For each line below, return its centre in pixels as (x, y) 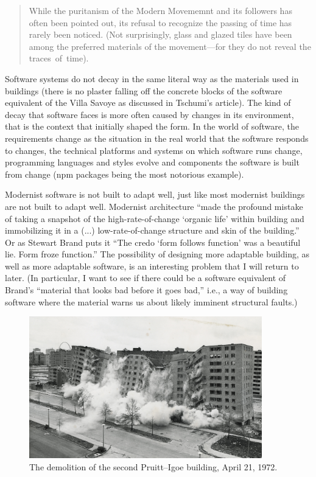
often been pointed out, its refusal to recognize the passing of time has (160, 22)
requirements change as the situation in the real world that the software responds (157, 138)
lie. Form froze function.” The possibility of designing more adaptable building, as (157, 254)
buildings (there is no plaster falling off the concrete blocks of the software (144, 90)
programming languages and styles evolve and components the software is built (152, 162)
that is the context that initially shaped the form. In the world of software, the (152, 126)
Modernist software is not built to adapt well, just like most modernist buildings (155, 194)
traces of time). (59, 58)
